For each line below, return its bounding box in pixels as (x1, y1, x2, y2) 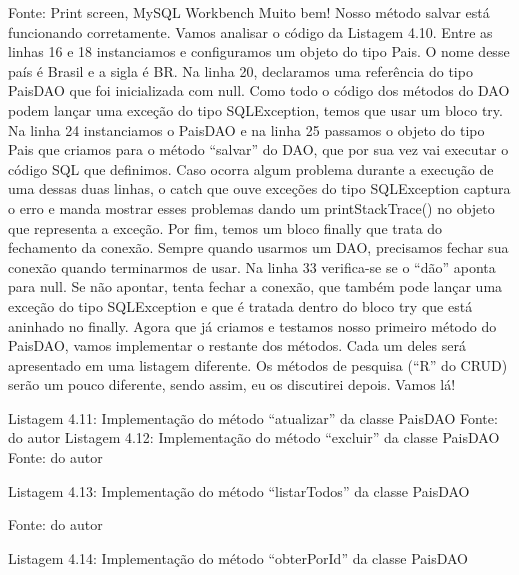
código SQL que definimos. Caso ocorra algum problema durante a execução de (8, 158, 494, 179)
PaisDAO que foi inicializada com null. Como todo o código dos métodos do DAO (8, 80, 510, 101)
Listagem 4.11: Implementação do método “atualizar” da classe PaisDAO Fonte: (8, 407, 498, 428)
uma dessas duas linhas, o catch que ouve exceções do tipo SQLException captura (8, 178, 511, 199)
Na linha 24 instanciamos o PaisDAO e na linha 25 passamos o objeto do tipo (8, 119, 485, 140)
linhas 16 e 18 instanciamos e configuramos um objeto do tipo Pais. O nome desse (8, 41, 510, 62)
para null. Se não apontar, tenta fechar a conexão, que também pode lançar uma (8, 276, 503, 297)
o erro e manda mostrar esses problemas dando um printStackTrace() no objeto (8, 197, 495, 218)
